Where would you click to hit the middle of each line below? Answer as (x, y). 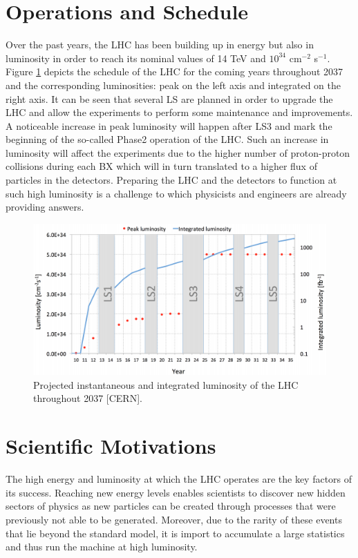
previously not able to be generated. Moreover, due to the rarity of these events (174, 519)
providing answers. (45, 207)
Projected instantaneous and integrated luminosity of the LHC (166, 384)
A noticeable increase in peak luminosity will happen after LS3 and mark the (169, 125)
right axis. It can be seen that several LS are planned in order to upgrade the (169, 98)
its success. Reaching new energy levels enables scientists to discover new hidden (176, 492)
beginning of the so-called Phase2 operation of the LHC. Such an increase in (167, 139)
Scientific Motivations (111, 446)
